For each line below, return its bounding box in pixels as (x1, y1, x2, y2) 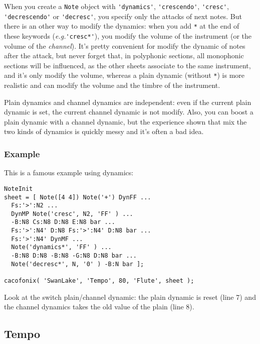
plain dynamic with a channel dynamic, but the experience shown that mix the (4, 116, 247, 127)
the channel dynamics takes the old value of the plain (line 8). (4, 301, 194, 312)
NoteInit (4, 185, 33, 192)
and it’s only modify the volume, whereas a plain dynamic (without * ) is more (4, 70, 244, 80)
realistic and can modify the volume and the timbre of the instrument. (4, 80, 220, 90)
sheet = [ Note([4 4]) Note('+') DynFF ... (4, 193, 151, 201)
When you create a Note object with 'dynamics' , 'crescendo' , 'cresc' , (4, 1, 229, 11)
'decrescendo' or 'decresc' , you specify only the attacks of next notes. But (4, 11, 242, 21)
